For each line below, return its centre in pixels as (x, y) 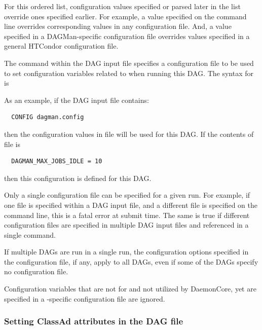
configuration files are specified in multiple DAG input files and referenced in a (126, 225)
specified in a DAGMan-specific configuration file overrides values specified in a (127, 36)
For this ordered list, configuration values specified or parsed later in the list (122, 6)
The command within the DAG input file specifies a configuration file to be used (129, 63)
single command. (30, 234)
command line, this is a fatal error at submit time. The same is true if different (127, 215)
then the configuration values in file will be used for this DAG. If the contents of (129, 134)
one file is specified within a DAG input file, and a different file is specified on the (131, 205)
